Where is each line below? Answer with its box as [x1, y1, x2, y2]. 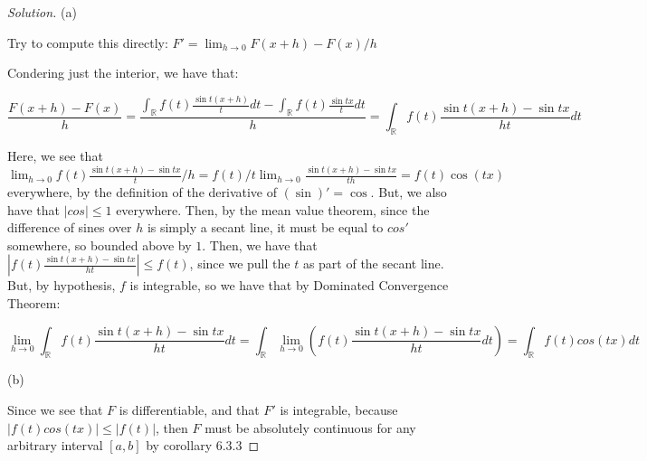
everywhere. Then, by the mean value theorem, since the [116, 200, 430, 219]
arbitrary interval [7, 436, 103, 455]
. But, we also [370, 182, 447, 201]
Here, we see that [7, 146, 103, 165]
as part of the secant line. [302, 254, 444, 273]
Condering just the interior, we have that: [7, 63, 239, 82]
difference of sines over [7, 218, 132, 237]
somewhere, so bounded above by [7, 235, 192, 254]
